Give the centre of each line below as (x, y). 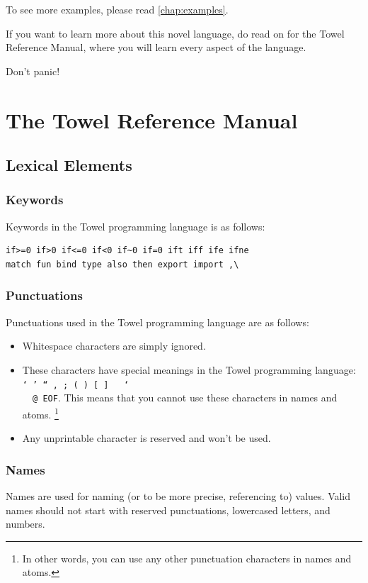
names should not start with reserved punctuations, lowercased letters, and (168, 510)
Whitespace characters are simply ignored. (114, 346)
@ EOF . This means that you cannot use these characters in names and (185, 398)
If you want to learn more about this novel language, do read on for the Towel (175, 33)
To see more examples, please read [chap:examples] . (117, 9)
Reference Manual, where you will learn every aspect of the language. (156, 47)
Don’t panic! (33, 71)
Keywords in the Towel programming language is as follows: (136, 226)
